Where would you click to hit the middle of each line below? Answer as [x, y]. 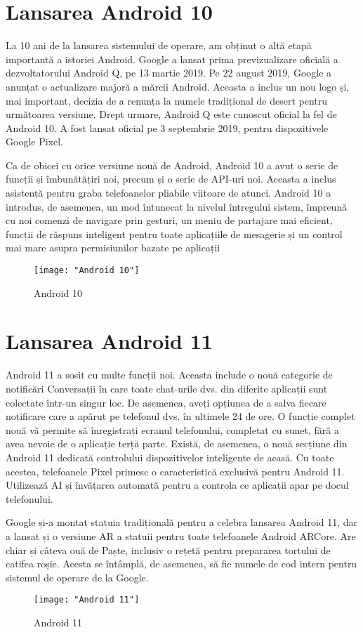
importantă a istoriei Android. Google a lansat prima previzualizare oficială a [172, 59]
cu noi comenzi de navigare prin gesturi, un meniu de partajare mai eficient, [169, 220]
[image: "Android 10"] [87, 271]
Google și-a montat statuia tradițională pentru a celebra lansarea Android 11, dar [182, 522]
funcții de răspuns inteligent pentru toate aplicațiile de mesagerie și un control [174, 233]
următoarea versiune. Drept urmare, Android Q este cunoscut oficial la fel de [171, 114]
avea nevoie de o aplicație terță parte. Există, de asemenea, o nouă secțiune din [177, 443]
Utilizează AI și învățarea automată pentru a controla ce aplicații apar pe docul [177, 485]
